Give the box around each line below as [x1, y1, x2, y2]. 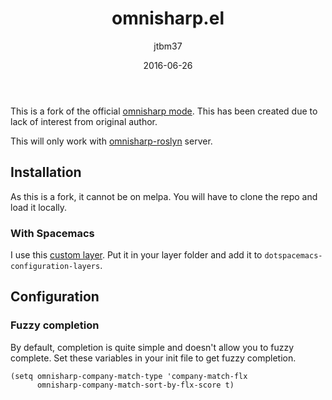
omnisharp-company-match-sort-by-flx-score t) [36, 380, 235, 390]
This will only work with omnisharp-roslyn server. [10, 135, 213, 147]
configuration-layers [10, 262, 101, 272]
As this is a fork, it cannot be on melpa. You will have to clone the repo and [10, 190, 318, 202]
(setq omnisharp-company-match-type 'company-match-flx [10, 371, 248, 381]
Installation [10, 164, 82, 181]
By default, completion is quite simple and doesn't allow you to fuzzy [10, 341, 295, 353]
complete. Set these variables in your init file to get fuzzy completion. [10, 352, 297, 364]
